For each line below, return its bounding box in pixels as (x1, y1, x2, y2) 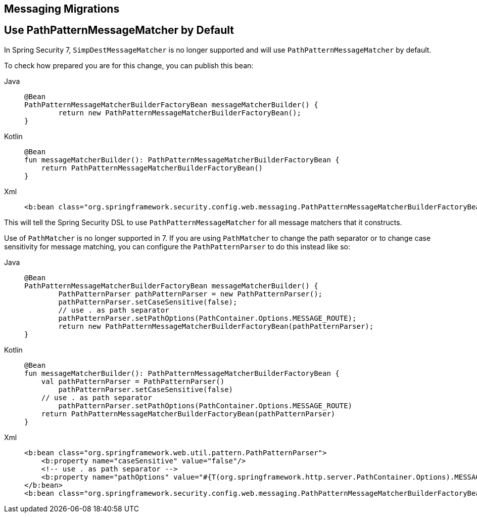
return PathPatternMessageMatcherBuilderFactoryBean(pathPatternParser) (41, 409, 336, 418)
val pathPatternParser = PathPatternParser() (41, 377, 225, 385)
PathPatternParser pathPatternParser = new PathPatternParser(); (58, 289, 323, 298)
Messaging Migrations (4, 3, 120, 15)
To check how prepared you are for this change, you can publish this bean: (4, 61, 254, 70)
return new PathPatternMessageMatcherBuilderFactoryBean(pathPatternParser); (58, 322, 374, 330)
